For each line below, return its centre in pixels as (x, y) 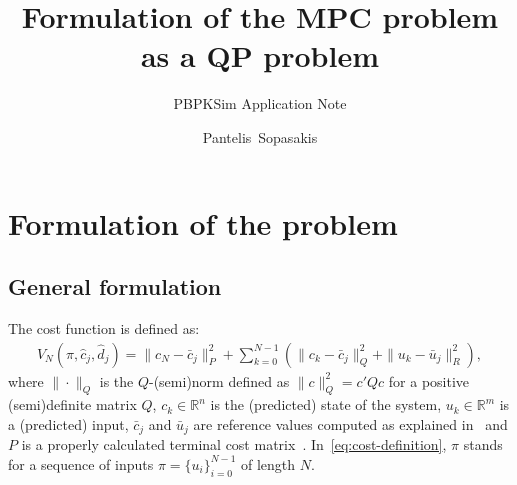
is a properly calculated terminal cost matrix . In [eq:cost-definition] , (234, 444)
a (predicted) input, (68, 423)
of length (268, 463)
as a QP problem (260, 55)
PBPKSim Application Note (260, 103)
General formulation (115, 286)
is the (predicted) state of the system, (326, 404)
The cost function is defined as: (104, 327)
